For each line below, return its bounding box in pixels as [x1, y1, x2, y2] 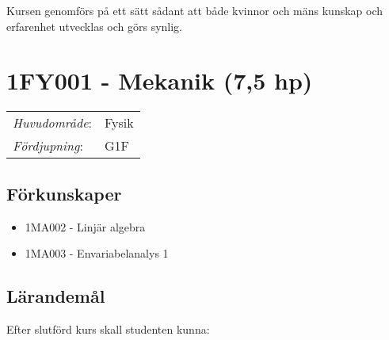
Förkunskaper [6, 181, 122, 205]
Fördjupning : [13, 136, 83, 155]
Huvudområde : [13, 113, 92, 132]
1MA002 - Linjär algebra [25, 218, 146, 235]
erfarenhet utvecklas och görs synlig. [6, 17, 183, 34]
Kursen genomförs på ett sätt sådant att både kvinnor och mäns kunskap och [6, 2, 383, 18]
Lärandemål [6, 284, 105, 308]
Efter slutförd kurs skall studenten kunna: [6, 320, 210, 337]
